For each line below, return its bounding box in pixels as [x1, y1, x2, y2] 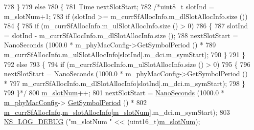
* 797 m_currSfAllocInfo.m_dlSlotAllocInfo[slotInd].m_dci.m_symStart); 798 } [4, 78, 246, 88]
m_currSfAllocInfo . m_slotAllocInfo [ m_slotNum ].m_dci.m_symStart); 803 [4, 107, 230, 117]
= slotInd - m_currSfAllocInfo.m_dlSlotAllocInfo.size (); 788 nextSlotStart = [4, 30, 238, 40]
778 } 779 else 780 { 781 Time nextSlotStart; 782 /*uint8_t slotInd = [4, 1, 214, 11]
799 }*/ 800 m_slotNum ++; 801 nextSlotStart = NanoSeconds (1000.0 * [4, 87, 225, 98]
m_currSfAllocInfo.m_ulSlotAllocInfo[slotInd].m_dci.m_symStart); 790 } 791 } [4, 49, 246, 59]
